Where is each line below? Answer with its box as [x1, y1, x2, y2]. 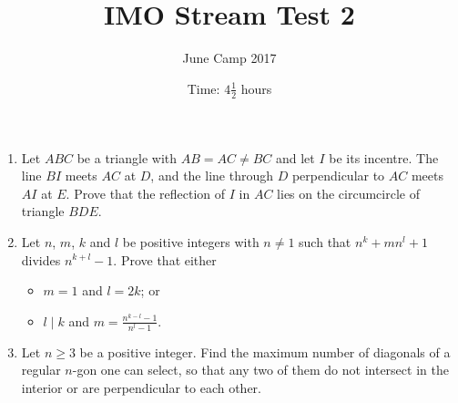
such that [299, 232, 351, 251]
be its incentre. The [329, 148, 439, 167]
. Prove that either [113, 250, 217, 269]
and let [275, 148, 315, 167]
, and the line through [150, 166, 273, 185]
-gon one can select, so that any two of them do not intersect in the [72, 360, 449, 379]
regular [21, 360, 61, 379]
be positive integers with [122, 232, 260, 251]
